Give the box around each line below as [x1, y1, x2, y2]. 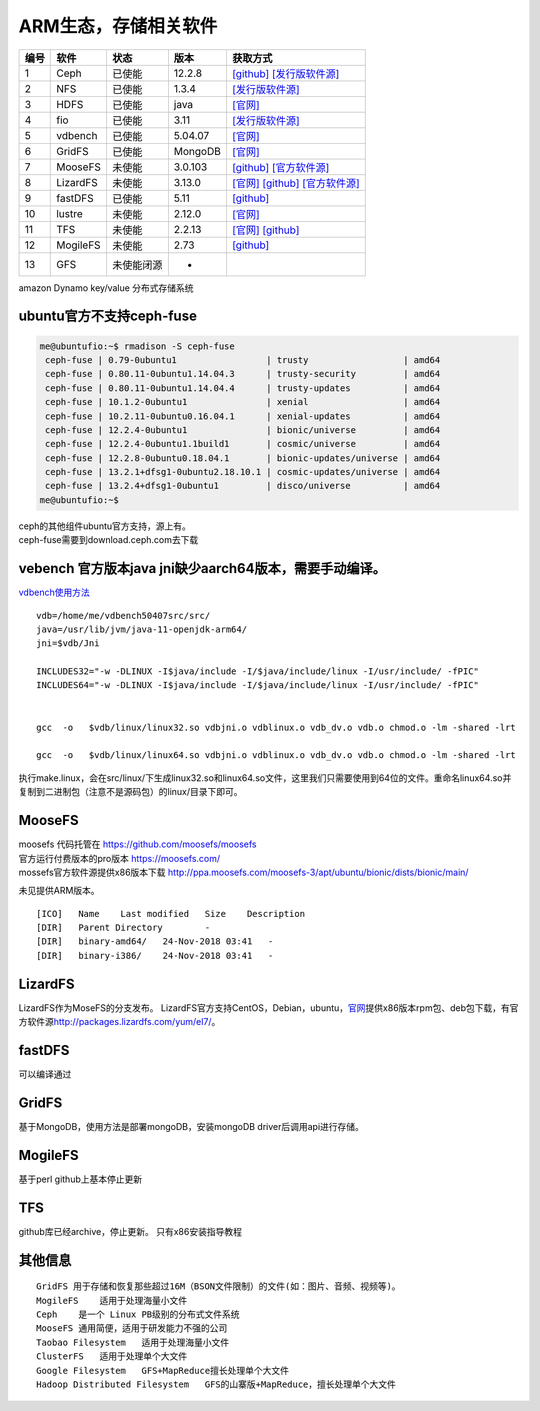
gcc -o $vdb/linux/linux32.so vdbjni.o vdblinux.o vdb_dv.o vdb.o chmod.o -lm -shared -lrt [36, 721, 517, 733]
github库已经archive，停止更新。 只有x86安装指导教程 [18, 1225, 242, 1237]
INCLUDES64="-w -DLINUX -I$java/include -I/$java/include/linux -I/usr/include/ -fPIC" [36, 680, 480, 691]
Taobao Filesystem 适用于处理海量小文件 [36, 1336, 230, 1348]
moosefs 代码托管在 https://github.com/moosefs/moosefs [18, 838, 257, 850]
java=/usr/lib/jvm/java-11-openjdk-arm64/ [36, 623, 248, 635]
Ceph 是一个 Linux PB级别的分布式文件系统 [36, 1308, 240, 1320]
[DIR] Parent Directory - [36, 922, 211, 934]
